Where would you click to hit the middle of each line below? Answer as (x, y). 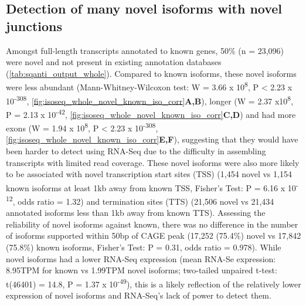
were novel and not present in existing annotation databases (114, 62)
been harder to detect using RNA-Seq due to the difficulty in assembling (136, 150)
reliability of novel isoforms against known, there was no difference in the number (152, 224)
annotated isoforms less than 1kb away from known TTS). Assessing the (136, 213)
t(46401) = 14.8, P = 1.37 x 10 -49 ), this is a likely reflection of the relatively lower (154, 283)
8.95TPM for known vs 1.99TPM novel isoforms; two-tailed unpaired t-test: (142, 270)
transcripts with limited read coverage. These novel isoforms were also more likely (153, 162)
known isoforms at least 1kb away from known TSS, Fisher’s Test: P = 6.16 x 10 (151, 187)
